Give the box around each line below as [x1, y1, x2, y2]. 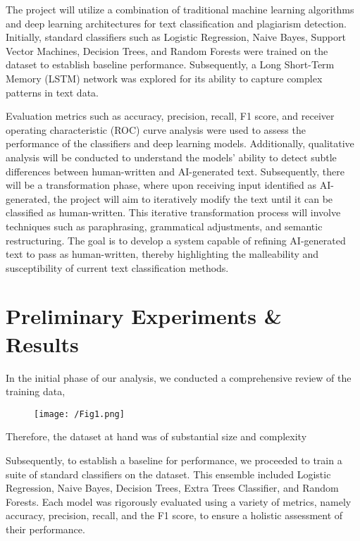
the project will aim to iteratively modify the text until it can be [53, 191, 333, 206]
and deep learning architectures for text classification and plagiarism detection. [6, 15, 347, 30]
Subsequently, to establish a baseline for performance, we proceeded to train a [6, 453, 342, 468]
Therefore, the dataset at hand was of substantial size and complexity [6, 429, 307, 444]
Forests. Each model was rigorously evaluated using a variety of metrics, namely [6, 494, 352, 509]
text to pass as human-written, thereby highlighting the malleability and [6, 247, 319, 261]
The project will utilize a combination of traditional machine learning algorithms [6, 2, 354, 16]
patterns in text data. [6, 85, 99, 99]
